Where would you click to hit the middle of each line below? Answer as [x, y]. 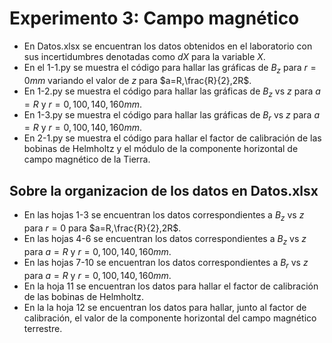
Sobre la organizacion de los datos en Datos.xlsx [164, 190]
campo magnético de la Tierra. [87, 159]
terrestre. [43, 328]
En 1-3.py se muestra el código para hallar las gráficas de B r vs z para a [171, 115]
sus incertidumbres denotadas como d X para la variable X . [144, 56]
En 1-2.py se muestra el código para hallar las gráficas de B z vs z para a [172, 92]
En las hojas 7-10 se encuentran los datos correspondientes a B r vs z [166, 263]
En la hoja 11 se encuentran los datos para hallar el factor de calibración [171, 286]
